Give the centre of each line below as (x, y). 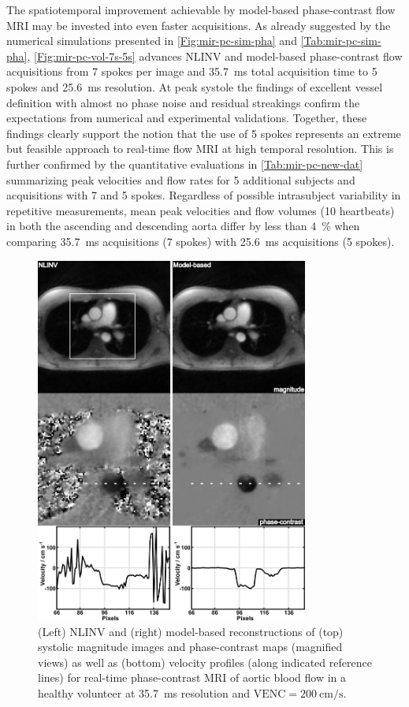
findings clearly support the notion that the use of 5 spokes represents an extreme (204, 133)
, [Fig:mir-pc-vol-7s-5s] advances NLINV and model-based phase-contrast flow (215, 56)
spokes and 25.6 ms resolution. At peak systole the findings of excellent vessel (195, 86)
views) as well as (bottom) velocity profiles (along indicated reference (205, 662)
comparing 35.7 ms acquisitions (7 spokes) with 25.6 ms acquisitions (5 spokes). (201, 241)
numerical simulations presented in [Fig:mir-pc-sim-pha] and (152, 41)
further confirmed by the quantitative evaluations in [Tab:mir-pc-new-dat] (185, 164)
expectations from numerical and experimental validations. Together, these (187, 118)
